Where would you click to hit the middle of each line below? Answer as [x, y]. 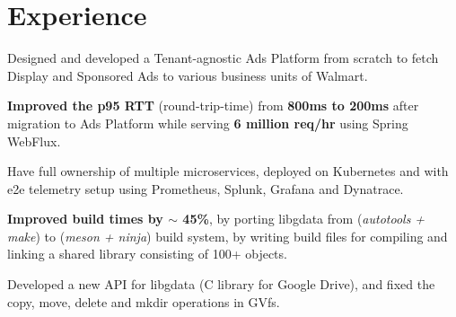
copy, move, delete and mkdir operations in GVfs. [144, 301]
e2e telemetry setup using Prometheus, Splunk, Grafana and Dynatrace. [206, 188]
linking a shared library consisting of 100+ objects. [147, 254]
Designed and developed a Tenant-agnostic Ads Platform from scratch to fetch [223, 58]
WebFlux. [34, 141]
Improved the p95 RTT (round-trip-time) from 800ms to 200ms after [213, 106]
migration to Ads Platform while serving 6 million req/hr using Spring [208, 123]
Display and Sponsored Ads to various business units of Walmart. [188, 75]
